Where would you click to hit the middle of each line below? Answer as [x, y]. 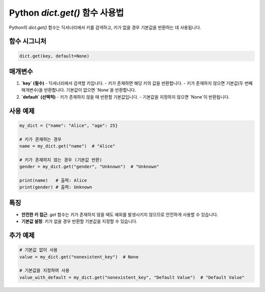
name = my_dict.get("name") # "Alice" [67, 146]
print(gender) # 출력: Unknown [56, 187]
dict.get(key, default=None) [54, 56]
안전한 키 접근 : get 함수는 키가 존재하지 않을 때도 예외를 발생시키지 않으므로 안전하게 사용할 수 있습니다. [120, 214]
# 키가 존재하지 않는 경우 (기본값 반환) [61, 160]
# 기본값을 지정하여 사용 [44, 270]
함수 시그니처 [28, 41]
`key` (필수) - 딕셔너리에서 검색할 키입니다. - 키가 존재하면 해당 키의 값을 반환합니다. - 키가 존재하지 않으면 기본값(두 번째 [137, 83]
